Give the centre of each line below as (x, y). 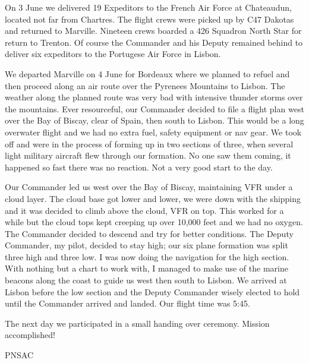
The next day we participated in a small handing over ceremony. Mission (137, 323)
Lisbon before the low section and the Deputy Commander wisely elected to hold (152, 291)
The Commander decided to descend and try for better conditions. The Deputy (149, 233)
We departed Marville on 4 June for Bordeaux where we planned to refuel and (147, 73)
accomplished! (30, 335)
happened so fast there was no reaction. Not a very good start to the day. (139, 167)
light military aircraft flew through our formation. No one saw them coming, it (148, 155)
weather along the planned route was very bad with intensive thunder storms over (154, 97)
